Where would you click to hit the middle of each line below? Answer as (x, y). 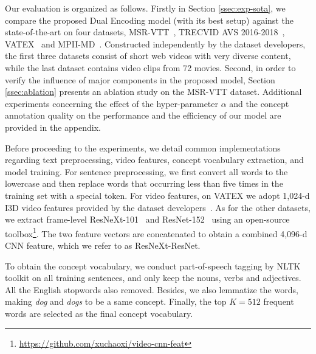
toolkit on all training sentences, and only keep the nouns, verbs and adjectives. (153, 278)
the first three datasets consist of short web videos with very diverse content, (148, 56)
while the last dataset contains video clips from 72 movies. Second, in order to (150, 67)
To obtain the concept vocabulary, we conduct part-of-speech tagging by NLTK (153, 265)
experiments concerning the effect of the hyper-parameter (112, 103)
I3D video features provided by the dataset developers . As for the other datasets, (158, 207)
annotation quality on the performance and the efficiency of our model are (143, 115)
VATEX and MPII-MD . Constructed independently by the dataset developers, (155, 43)
